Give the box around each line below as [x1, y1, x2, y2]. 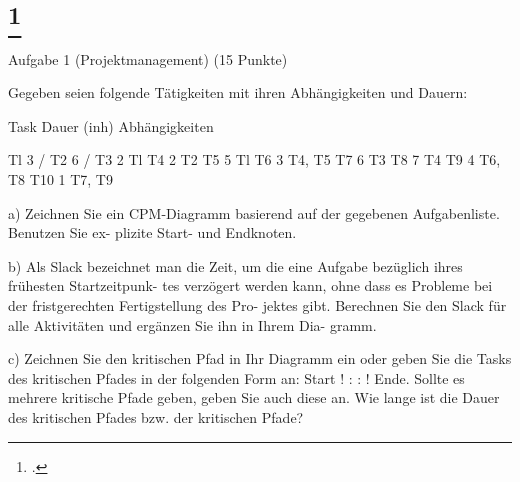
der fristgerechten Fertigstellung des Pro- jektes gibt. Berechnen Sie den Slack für [8, 294, 507, 315]
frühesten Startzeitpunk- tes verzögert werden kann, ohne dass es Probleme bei [8, 275, 493, 296]
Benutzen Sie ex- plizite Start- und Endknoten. [8, 222, 297, 243]
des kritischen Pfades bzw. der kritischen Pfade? [8, 406, 304, 427]
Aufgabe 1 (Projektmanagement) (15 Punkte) [8, 48, 288, 69]
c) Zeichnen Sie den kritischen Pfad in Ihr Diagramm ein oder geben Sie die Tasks [8, 348, 512, 369]
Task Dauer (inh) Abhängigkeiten [8, 115, 214, 136]
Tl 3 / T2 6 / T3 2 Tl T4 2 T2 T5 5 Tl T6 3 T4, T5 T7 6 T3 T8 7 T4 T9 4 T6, [8, 149, 501, 170]
